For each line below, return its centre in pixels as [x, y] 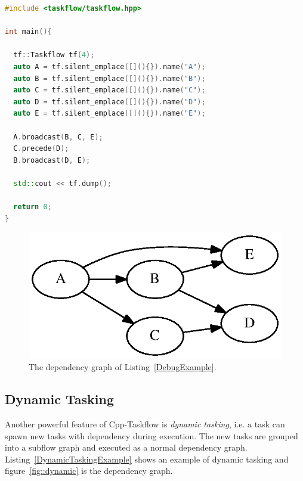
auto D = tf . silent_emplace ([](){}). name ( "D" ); [109, 102]
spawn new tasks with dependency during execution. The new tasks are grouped [151, 435]
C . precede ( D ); [41, 149]
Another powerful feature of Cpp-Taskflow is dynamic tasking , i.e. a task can [145, 424]
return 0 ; [33, 207]
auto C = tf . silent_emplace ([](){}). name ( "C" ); [109, 90]
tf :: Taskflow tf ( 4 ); [54, 55]
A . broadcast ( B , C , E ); [58, 137]
